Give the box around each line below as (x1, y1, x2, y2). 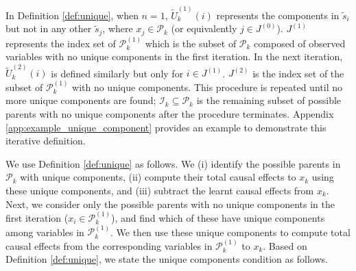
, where (102, 21, 133, 36)
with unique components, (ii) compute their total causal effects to (20, 170, 296, 184)
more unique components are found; (5, 93, 156, 107)
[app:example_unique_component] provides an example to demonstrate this (5, 120, 327, 134)
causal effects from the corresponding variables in (5, 238, 213, 253)
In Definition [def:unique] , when (5, 8, 139, 22)
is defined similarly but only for (51, 66, 184, 80)
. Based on (263, 238, 307, 253)
